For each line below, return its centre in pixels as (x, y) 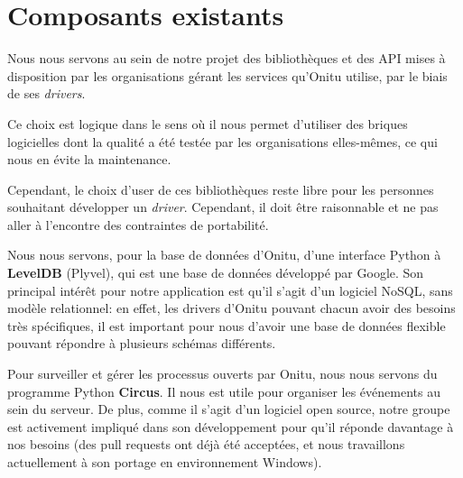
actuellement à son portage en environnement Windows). (165, 462)
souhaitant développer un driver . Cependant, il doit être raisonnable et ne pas (223, 207)
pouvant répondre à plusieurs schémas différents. (142, 343)
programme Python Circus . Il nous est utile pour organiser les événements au (224, 391)
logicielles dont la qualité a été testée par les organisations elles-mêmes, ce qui (222, 141)
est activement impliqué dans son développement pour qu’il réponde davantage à (231, 426)
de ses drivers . (46, 93)
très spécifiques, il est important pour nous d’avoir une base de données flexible (227, 325)
